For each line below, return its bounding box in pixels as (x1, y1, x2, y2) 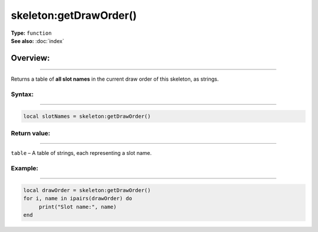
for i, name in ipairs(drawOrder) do (23, 195, 132, 202)
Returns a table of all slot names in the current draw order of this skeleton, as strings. (11, 75, 219, 82)
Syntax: (11, 90, 34, 98)
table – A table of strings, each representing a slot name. (11, 150, 152, 157)
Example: (11, 164, 38, 173)
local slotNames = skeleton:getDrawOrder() (23, 112, 151, 120)
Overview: (11, 53, 50, 63)
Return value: (11, 130, 51, 138)
